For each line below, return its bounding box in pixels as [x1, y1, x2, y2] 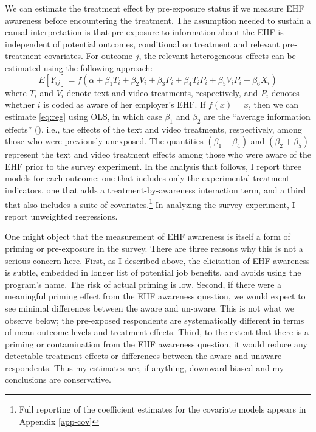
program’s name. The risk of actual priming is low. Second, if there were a [5, 277, 282, 290]
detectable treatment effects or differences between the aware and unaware [5, 349, 282, 362]
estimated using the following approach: [5, 61, 153, 74]
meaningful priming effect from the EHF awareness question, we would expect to [5, 290, 306, 302]
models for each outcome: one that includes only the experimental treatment [5, 172, 290, 184]
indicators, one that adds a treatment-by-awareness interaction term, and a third [5, 183, 306, 196]
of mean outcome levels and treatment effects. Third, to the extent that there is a [5, 326, 309, 338]
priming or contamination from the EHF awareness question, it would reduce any [5, 337, 307, 350]
